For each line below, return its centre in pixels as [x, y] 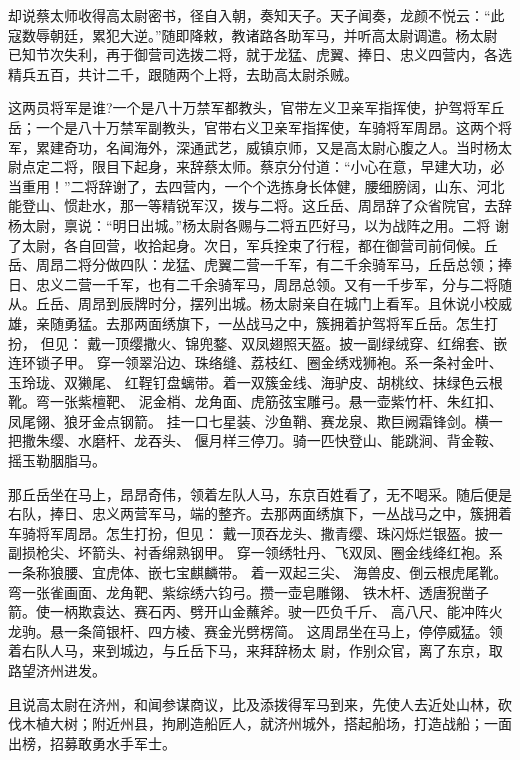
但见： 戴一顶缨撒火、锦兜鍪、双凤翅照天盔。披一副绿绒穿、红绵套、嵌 [274, 342]
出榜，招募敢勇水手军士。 [92, 742]
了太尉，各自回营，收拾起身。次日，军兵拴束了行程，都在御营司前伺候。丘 [253, 244]
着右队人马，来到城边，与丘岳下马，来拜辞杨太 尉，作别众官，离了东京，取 [255, 650]
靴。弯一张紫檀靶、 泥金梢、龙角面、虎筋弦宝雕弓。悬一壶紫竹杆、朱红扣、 [255, 401]
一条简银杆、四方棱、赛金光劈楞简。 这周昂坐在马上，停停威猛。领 [283, 630]
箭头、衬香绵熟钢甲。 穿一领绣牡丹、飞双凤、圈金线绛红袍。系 [297, 552]
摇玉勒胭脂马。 [57, 460]
